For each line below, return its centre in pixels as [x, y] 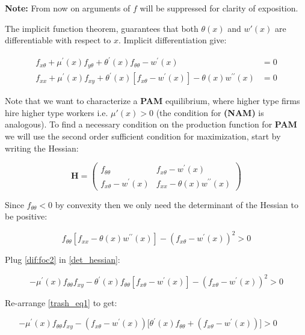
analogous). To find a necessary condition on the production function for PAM [151, 124]
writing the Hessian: [42, 148]
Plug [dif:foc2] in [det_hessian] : [63, 260]
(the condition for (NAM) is [210, 112]
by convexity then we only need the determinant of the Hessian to [177, 204]
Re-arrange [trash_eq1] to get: [61, 303]
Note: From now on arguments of [68, 8]
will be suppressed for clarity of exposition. [219, 8]
